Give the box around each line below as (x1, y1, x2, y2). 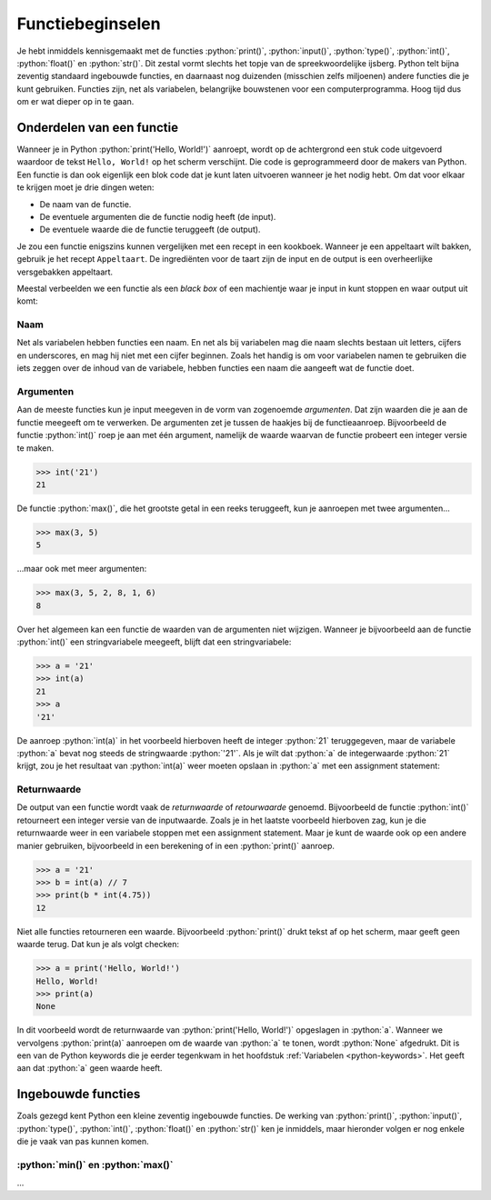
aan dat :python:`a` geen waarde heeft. (16, 1063, 163, 1074)
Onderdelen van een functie (16, 119, 179, 135)
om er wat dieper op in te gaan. (16, 96, 135, 107)
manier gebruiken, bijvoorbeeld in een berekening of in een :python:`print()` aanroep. (16, 840, 336, 851)
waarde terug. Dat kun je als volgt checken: (16, 939, 180, 950)
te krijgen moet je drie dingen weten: (16, 182, 155, 193)
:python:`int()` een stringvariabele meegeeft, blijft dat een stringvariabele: (16, 636, 292, 647)
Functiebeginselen (16, 14, 161, 34)
